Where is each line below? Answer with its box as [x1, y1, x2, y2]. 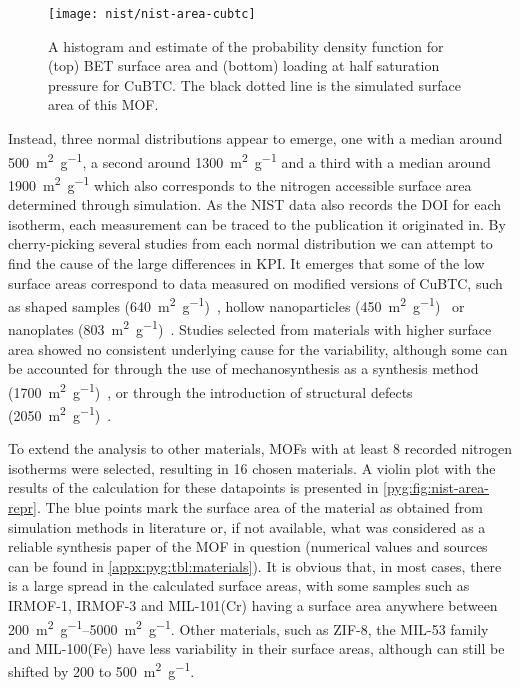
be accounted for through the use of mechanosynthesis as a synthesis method [8, 358, 479, 379]
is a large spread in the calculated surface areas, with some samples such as [8, 575, 470, 596]
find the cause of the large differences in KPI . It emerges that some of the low [8, 252, 485, 273]
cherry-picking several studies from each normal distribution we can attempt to [8, 233, 493, 254]
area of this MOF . [48, 94, 159, 115]
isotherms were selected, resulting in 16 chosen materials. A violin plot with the [8, 457, 496, 478]
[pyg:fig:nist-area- [383, 477, 489, 498]
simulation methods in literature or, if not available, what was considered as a [8, 516, 486, 537]
